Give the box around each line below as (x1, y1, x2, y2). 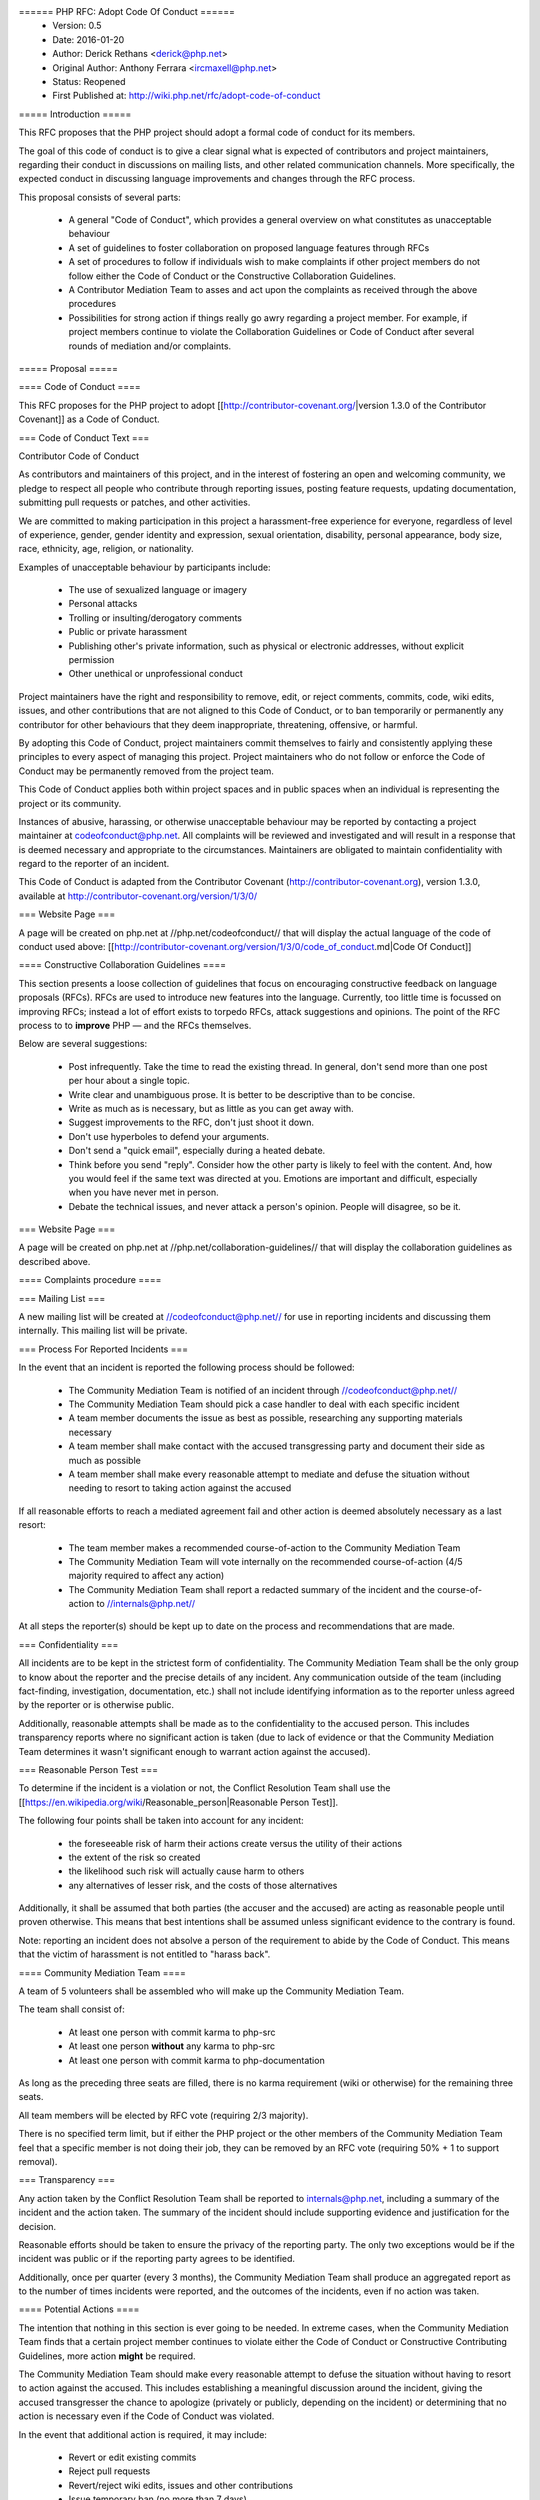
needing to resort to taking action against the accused (68, 1482, 292, 1494)
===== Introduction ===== (18, 108, 132, 120)
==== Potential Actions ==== (18, 2303, 140, 2315)
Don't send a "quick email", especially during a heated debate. (68, 1145, 326, 1157)
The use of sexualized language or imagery (68, 584, 247, 596)
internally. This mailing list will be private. (18, 1325, 188, 1337)
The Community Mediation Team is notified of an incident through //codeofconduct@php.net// (68, 1384, 458, 1396)
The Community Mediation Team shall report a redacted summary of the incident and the (68, 1583, 435, 1595)
